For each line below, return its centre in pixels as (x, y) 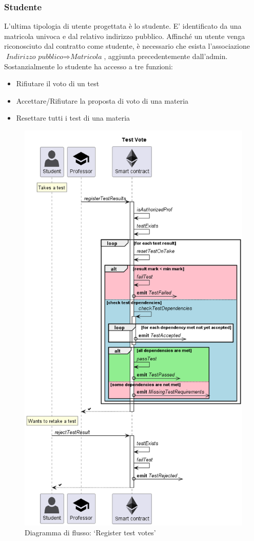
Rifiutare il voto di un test (58, 83)
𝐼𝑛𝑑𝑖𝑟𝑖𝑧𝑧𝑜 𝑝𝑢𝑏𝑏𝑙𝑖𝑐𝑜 (35, 57)
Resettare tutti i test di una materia (73, 118)
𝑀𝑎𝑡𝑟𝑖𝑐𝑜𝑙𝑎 (86, 57)
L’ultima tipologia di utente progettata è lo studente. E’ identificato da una (123, 26)
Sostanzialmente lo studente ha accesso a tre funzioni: (89, 66)
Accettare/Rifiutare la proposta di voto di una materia (102, 100)
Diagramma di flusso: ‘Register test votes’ (90, 533)
